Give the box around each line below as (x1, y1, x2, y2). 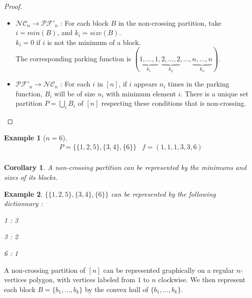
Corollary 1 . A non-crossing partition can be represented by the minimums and (4, 162, 247, 172)
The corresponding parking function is (15, 53, 131, 64)
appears (134, 79, 157, 89)
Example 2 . (4, 188, 43, 199)
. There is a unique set (180, 88, 249, 98)
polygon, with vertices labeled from (29, 274, 136, 285)
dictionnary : (4, 198, 43, 209)
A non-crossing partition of (4, 264, 86, 275)
